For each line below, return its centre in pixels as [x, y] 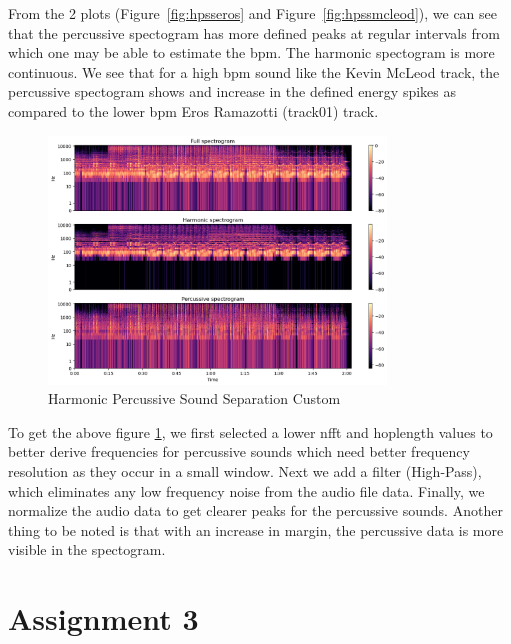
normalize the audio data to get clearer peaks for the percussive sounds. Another [255, 510]
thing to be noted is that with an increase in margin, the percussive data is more [256, 529]
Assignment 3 [103, 618]
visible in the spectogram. [87, 549]
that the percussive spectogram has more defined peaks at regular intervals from [254, 32]
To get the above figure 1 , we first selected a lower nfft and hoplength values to [250, 431]
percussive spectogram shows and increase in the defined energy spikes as [232, 91]
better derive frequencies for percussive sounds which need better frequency [239, 451]
